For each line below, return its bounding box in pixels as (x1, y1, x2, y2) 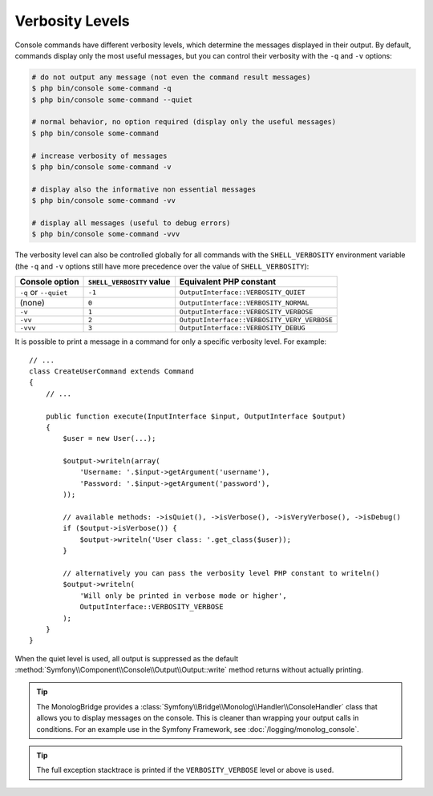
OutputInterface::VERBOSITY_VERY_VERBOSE (179, 316, 333, 325)
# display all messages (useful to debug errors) (31, 219, 231, 228)
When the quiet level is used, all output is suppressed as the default (14, 653, 239, 663)
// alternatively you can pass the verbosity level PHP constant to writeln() (63, 568, 380, 577)
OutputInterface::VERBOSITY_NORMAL (179, 298, 310, 307)
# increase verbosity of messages (31, 151, 168, 160)
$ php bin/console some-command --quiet (31, 95, 192, 104)
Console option (19, 277, 79, 288)
